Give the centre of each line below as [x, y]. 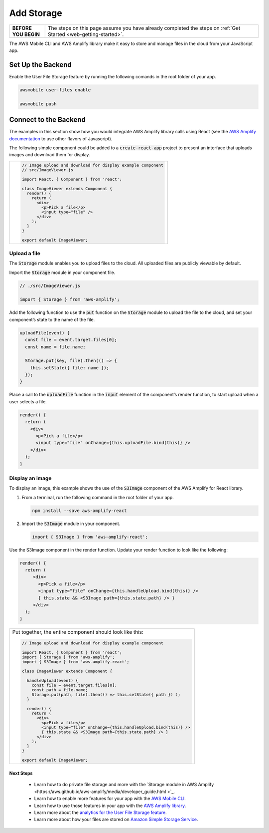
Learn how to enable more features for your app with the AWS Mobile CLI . [110, 799]
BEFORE [22, 28]
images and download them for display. [50, 155]
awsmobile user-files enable [55, 90]
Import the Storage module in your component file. [62, 273]
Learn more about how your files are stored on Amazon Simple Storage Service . [116, 820]
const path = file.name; [60, 690]
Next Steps [21, 773]
